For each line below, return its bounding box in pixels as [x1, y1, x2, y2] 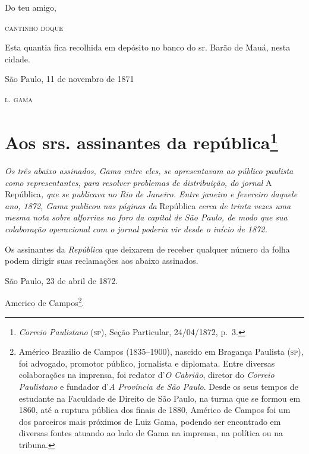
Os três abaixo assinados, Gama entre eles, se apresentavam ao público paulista [5, 165, 294, 177]
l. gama [5, 92, 33, 105]
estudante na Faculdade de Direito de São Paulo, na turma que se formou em [18, 392, 301, 404]
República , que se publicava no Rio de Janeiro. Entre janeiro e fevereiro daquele [5, 188, 298, 200]
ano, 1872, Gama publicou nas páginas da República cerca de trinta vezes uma [5, 199, 291, 212]
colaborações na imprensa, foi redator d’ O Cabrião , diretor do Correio [18, 368, 275, 381]
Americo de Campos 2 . [5, 295, 84, 309]
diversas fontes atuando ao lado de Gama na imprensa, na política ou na [18, 427, 283, 439]
